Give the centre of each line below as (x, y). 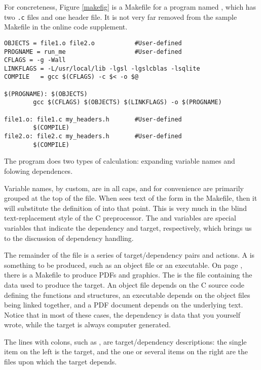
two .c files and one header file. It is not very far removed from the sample (121, 17)
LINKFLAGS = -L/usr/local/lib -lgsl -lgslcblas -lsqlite (102, 68)
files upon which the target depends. (61, 362)
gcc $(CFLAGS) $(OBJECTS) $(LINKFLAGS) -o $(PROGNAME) (127, 102)
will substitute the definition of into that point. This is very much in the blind (126, 208)
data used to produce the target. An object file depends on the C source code (124, 284)
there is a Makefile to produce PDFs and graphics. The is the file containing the (128, 275)
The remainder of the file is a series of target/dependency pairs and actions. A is (129, 255)
